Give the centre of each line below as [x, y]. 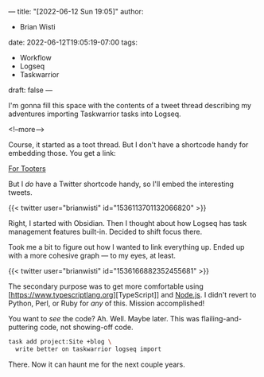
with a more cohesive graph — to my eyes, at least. [92, 255]
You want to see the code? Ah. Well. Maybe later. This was [104, 319]
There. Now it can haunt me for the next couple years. [97, 364]
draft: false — [31, 90]
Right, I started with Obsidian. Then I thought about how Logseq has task [128, 223]
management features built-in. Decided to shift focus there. [105, 231]
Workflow [35, 58]
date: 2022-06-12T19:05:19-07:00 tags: [73, 42]
